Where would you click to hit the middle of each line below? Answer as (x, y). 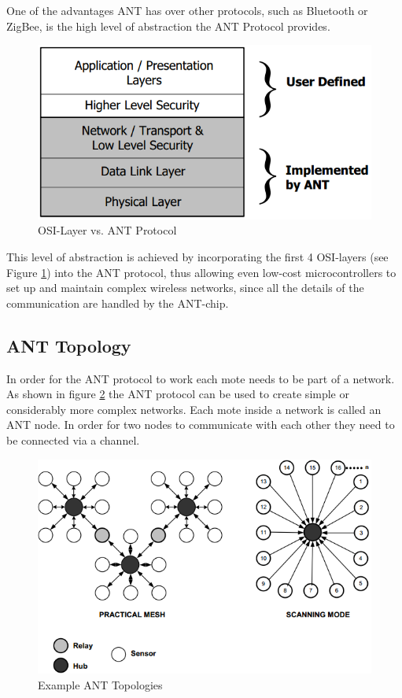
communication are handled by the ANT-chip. (118, 303)
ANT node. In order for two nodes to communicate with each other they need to (201, 425)
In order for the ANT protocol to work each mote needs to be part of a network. (201, 378)
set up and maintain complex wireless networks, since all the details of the (185, 288)
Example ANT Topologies (100, 684)
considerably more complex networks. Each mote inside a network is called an (194, 409)
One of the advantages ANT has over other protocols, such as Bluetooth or (187, 10)
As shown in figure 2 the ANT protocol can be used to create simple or (178, 394)
